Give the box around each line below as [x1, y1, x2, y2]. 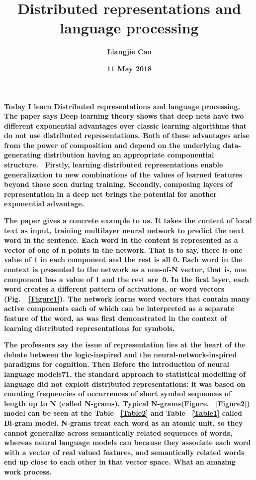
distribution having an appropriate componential [43, 150, 214, 160]
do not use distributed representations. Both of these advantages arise [4, 130, 250, 141]
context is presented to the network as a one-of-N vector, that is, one [4, 264, 247, 274]
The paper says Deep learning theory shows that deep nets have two [4, 111, 244, 121]
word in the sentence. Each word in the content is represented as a [4, 235, 238, 245]
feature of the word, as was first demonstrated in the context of [4, 313, 227, 323]
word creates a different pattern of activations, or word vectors [4, 284, 225, 294]
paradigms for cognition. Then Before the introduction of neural [4, 359, 229, 369]
